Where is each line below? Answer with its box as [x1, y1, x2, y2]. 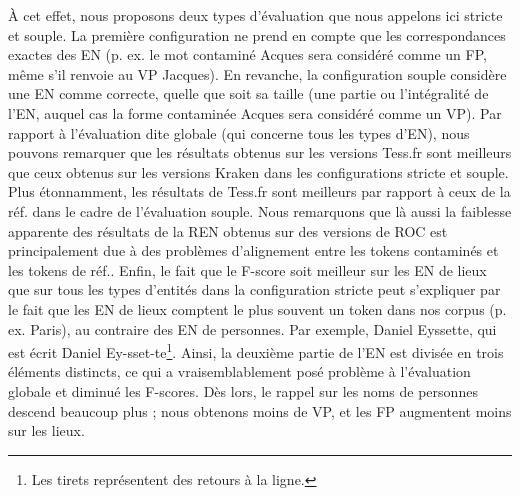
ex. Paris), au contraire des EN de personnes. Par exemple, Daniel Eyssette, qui [8, 318, 497, 339]
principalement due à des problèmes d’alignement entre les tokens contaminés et [8, 240, 499, 261]
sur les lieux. [8, 420, 85, 441]
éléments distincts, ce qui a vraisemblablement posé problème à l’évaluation [8, 361, 471, 382]
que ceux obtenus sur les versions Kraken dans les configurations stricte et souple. [8, 161, 509, 182]
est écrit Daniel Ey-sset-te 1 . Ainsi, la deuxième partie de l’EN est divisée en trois [8, 339, 504, 362]
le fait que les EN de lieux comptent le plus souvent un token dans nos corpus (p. [8, 298, 507, 319]
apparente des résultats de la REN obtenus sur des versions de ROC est [8, 220, 448, 241]
